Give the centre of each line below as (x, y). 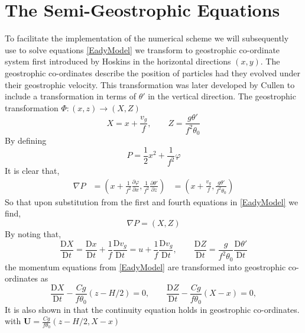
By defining (26, 140)
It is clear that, (32, 171)
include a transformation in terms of (70, 96)
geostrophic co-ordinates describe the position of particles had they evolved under (152, 72)
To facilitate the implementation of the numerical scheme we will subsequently (147, 38)
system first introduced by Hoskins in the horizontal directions (118, 61)
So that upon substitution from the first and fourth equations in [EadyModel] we (152, 201)
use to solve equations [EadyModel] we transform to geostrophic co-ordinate (142, 49)
